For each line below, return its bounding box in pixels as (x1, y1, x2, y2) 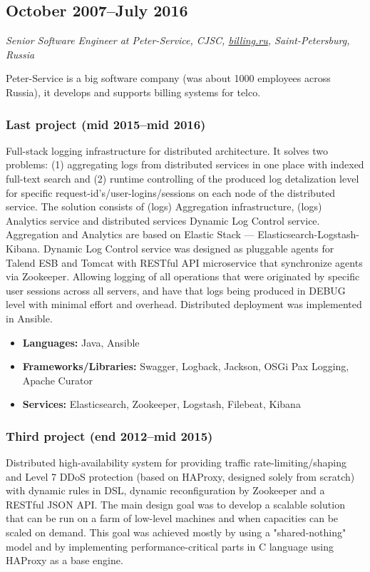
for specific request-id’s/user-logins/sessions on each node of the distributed (6, 185, 336, 200)
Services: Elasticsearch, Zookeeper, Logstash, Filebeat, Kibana (22, 397, 301, 412)
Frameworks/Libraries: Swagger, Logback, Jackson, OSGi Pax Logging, (22, 359, 349, 374)
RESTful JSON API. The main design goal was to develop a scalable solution (6, 496, 345, 511)
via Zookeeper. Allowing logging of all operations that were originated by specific (6, 269, 360, 284)
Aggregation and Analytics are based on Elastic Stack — (6, 227, 255, 242)
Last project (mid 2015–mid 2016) (6, 115, 206, 133)
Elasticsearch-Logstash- (257, 227, 359, 242)
